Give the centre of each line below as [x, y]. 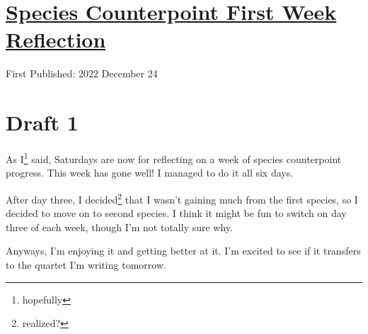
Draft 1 [42, 122]
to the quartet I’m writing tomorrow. [86, 264]
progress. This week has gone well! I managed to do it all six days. [150, 173]
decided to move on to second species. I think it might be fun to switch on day [176, 213]
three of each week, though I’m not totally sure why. [119, 227]
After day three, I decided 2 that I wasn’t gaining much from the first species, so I [182, 198]
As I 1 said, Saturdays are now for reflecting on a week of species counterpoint [174, 158]
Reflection [56, 39]
